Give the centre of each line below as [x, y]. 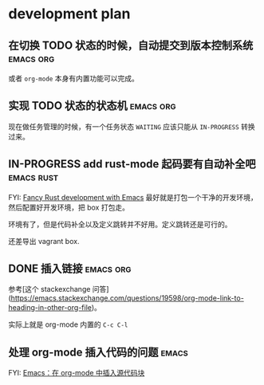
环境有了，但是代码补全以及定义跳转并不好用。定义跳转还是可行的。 [120, 224]
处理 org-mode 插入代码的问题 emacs [99, 352]
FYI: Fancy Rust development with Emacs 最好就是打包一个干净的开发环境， [133, 197]
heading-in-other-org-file [50, 308]
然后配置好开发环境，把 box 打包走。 [69, 207]
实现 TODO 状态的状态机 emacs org [93, 106]
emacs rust [33, 177]
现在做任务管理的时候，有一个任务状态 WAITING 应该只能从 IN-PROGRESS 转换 [132, 126]
